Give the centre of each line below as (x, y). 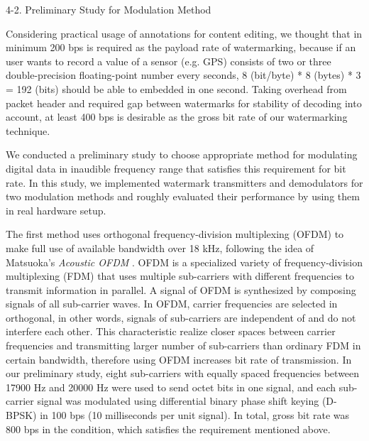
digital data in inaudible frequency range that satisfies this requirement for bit (176, 168)
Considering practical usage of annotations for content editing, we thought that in (184, 33)
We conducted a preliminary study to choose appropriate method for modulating (182, 154)
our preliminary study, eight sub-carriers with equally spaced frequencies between (183, 373)
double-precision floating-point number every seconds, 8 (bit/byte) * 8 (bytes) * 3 (183, 75)
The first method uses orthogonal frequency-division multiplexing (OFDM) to (175, 234)
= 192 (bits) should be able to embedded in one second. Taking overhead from (176, 88)
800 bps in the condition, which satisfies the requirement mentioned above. (168, 429)
